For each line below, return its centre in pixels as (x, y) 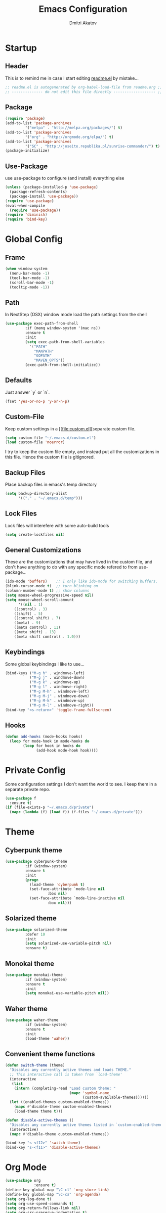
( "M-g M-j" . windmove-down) (60, 696)
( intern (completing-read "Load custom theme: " (65, 1088)
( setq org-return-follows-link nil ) (43, 1208)
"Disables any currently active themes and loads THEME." (71, 1070)
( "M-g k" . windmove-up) (55, 682)
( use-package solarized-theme (36, 930)
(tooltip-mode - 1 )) (30, 287)
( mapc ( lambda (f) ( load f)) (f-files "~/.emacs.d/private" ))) (76, 812)
